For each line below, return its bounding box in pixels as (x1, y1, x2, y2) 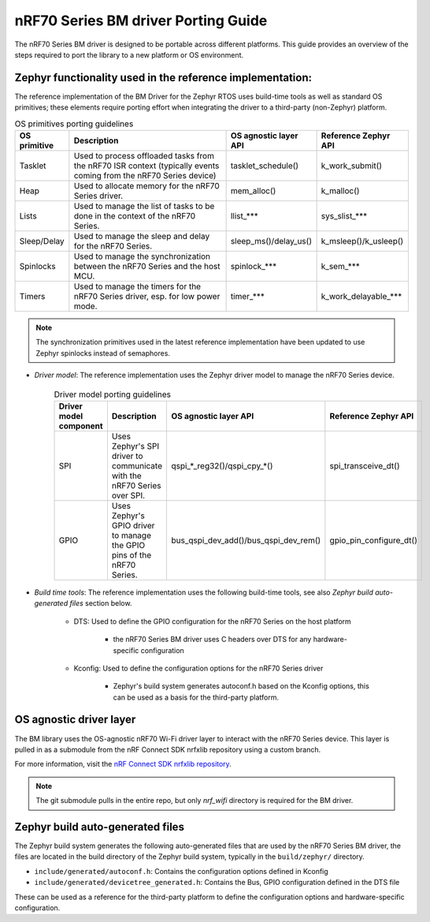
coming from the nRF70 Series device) (73, 170, 217, 181)
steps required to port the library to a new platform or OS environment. (14, 50, 244, 59)
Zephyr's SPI (111, 440, 160, 451)
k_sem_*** (321, 261, 360, 271)
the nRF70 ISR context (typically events (73, 160, 220, 171)
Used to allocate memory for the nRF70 (73, 181, 220, 191)
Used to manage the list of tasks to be (73, 201, 215, 211)
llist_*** (230, 211, 259, 221)
